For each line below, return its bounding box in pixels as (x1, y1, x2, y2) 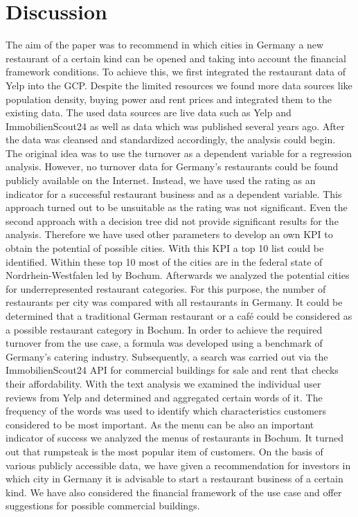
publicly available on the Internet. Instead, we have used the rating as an (6, 173, 316, 188)
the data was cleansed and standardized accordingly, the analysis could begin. (6, 132, 336, 147)
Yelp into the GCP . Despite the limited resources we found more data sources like (6, 78, 352, 92)
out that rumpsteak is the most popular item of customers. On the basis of (6, 444, 323, 458)
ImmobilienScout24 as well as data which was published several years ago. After (6, 118, 345, 133)
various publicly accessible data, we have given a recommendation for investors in (6, 457, 351, 472)
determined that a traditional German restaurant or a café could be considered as (6, 309, 352, 323)
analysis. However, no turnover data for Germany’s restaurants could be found (6, 159, 339, 174)
